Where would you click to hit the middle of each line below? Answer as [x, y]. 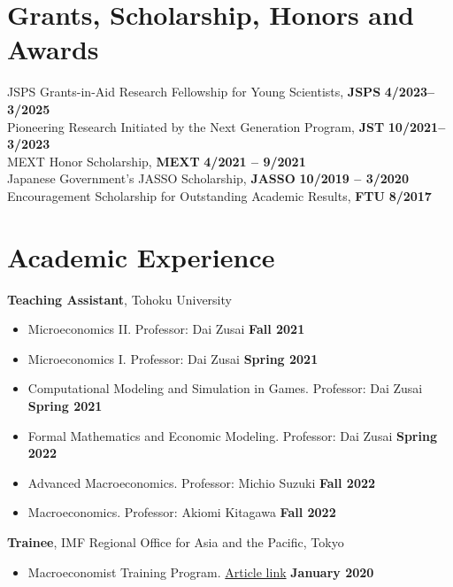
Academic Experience [141, 256]
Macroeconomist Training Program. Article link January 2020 [201, 572]
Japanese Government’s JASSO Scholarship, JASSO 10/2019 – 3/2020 [208, 178]
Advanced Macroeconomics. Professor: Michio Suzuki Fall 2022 [202, 482]
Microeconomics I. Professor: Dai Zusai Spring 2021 [173, 358]
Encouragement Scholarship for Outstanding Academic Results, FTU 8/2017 [219, 195]
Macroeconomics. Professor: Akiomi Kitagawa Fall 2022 [182, 512]
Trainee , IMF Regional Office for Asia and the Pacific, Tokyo [176, 541]
